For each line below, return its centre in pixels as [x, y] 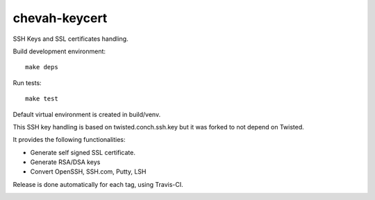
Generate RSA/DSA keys [65, 162]
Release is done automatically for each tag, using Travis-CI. [98, 184]
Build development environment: [59, 51]
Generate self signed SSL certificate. [83, 152]
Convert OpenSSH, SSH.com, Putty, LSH [88, 172]
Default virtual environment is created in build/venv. [87, 114]
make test [42, 99]
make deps [42, 67]
